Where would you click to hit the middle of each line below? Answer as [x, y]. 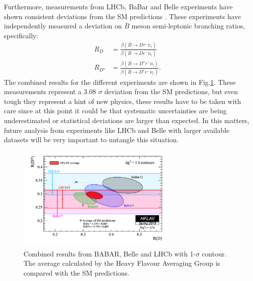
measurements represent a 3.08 [50, 91]
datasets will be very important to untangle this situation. [91, 140]
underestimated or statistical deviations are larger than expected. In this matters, [127, 120]
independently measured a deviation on [63, 26]
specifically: [21, 35]
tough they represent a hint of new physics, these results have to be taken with [123, 101]
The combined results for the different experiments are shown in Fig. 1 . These [120, 82]
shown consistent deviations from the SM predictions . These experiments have [123, 16]
